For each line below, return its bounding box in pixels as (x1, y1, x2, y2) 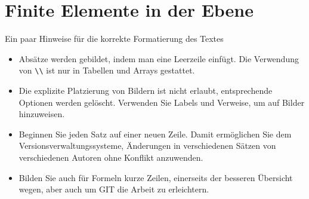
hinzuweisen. (18, 108, 65, 120)
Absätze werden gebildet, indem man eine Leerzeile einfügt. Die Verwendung (18, 52, 299, 65)
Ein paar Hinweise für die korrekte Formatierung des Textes (5, 32, 224, 45)
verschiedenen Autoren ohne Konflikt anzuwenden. (18, 151, 203, 163)
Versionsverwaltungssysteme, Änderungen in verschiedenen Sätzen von (18, 139, 276, 152)
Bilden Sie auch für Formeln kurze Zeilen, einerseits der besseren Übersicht (18, 171, 293, 183)
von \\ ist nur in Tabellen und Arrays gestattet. (18, 64, 195, 76)
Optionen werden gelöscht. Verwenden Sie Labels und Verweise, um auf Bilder (18, 96, 305, 108)
